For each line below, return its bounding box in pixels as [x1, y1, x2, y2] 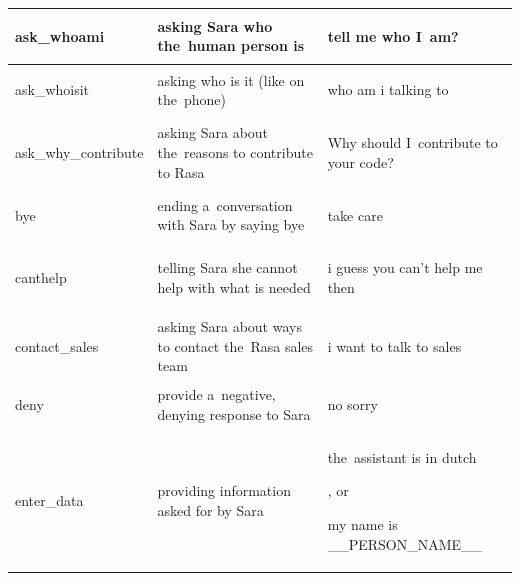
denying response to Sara [157, 403, 311, 424]
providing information [157, 480, 291, 501]
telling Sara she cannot [157, 257, 298, 278]
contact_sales [15, 335, 99, 356]
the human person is [157, 35, 305, 56]
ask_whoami [15, 25, 105, 46]
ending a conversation [157, 194, 293, 215]
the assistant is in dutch [327, 446, 477, 467]
